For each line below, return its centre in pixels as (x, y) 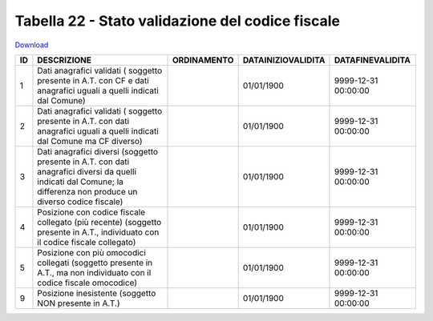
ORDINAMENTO (203, 60)
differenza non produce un (87, 191)
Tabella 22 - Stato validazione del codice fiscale (178, 21)
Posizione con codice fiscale (91, 212)
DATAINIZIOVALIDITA (284, 60)
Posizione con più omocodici (91, 252)
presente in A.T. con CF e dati (93, 80)
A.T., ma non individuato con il (94, 272)
